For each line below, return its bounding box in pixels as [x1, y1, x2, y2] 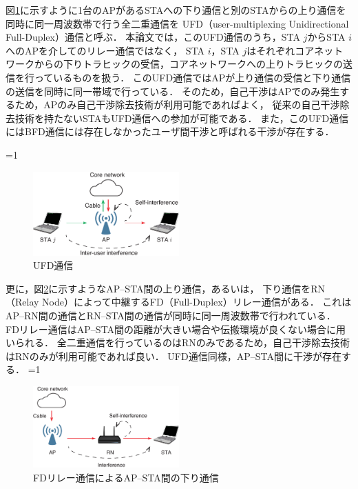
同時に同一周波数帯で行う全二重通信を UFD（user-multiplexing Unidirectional [6, 16, 349, 30]
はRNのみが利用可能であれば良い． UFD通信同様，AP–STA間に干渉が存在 [6, 348, 341, 363]
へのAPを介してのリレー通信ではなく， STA [6, 43, 205, 57]
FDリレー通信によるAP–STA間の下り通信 [33, 470, 219, 484]
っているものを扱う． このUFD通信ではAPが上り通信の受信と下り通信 [34, 70, 351, 84]
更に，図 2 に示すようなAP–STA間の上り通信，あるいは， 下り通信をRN [6, 281, 326, 295]
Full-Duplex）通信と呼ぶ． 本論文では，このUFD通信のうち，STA [6, 30, 300, 44]
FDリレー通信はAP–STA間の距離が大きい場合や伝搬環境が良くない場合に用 [6, 321, 346, 336]
